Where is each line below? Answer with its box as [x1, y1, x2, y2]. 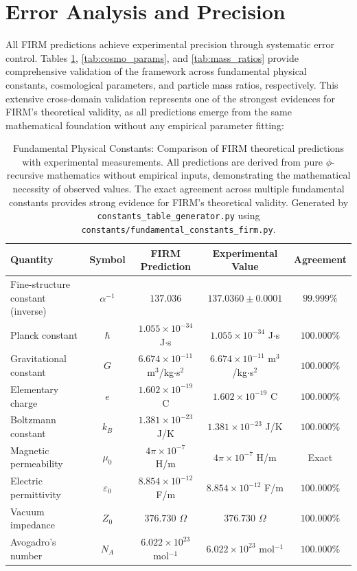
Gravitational [10, 351, 67, 366]
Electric [10, 473, 43, 488]
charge [10, 395, 38, 410]
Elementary [10, 381, 59, 396]
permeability [10, 456, 63, 471]
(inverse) [10, 304, 47, 318]
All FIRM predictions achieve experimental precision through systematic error [5, 37, 334, 52]
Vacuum [10, 504, 45, 518]
